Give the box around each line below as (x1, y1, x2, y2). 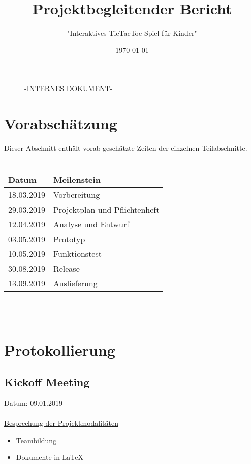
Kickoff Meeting (4, 374, 90, 390)
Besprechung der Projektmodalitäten (4, 418, 118, 428)
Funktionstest (53, 248, 102, 260)
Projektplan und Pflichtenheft (53, 204, 160, 216)
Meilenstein (53, 173, 101, 186)
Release (53, 263, 80, 275)
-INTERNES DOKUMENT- (24, 83, 113, 94)
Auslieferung (53, 277, 98, 289)
